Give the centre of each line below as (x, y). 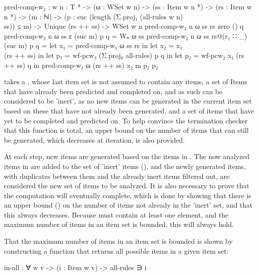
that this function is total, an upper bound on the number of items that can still (127, 130)
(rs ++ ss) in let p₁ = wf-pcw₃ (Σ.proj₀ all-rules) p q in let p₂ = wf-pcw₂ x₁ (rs (124, 55)
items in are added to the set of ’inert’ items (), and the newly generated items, (125, 166)
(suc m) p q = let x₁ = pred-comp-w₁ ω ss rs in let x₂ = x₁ (93, 45)
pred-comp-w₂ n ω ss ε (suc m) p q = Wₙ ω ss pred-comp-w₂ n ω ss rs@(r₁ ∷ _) (126, 35)
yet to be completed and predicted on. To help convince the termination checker (126, 120)
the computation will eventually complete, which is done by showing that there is (128, 195)
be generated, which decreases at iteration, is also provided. (95, 139)
